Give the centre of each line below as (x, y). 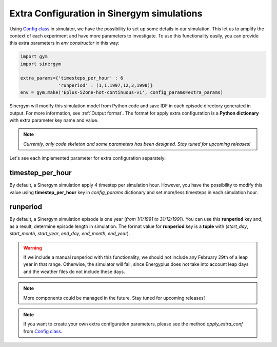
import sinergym (41, 64)
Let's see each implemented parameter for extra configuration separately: (88, 158)
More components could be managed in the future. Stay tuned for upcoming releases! (114, 298)
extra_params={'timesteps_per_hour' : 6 (72, 78)
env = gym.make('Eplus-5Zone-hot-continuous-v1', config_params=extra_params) (122, 93)
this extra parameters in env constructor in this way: (65, 43)
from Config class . (43, 331)
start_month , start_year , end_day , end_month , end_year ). (70, 234)
